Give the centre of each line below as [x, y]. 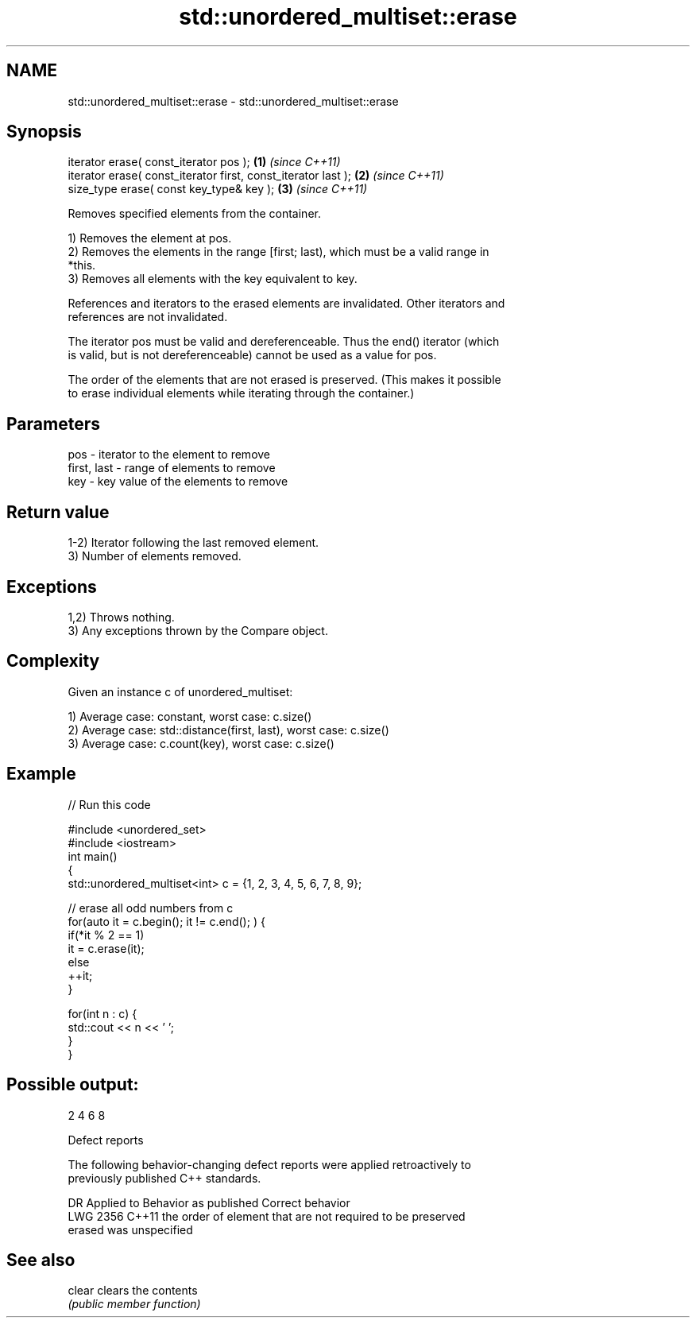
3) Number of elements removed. [155, 556]
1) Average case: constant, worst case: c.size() [190, 716]
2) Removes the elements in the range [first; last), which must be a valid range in [278, 252]
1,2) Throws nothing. [121, 617]
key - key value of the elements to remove [178, 482]
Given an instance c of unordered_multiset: [180, 691]
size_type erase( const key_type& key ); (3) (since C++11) [218, 189]
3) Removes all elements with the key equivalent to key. [213, 279]
